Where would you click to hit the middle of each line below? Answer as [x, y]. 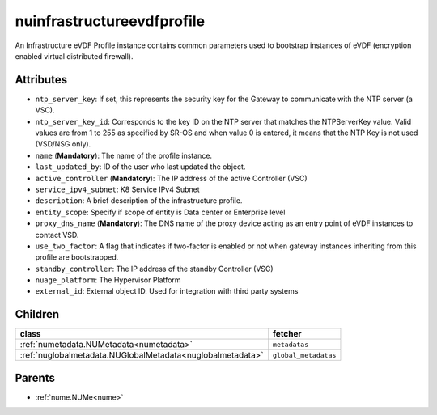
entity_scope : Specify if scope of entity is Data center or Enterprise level [160, 212]
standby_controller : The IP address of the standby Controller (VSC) [155, 269]
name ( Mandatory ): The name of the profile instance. [124, 155]
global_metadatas [304, 355]
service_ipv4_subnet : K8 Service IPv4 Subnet [117, 189]
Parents [35, 377]
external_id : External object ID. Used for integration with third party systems [167, 291]
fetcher [287, 334]
